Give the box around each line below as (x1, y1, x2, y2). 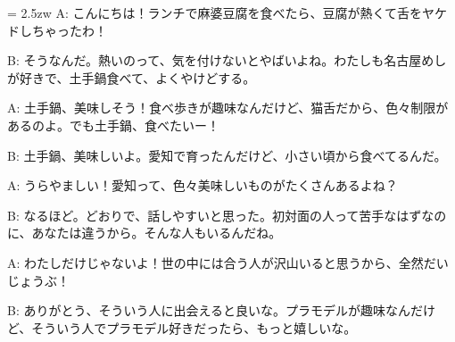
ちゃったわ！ (31, 21, 107, 39)
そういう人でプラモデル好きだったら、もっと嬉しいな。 (31, 318, 357, 337)
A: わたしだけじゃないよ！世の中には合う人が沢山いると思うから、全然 (7, 253, 424, 271)
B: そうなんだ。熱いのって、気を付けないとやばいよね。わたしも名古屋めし (7, 51, 447, 70)
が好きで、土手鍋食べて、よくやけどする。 (7, 68, 256, 87)
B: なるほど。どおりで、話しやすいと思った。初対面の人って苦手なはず (7, 205, 422, 224)
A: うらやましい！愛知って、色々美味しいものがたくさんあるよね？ (7, 176, 398, 195)
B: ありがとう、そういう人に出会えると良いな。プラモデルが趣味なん (7, 301, 411, 320)
